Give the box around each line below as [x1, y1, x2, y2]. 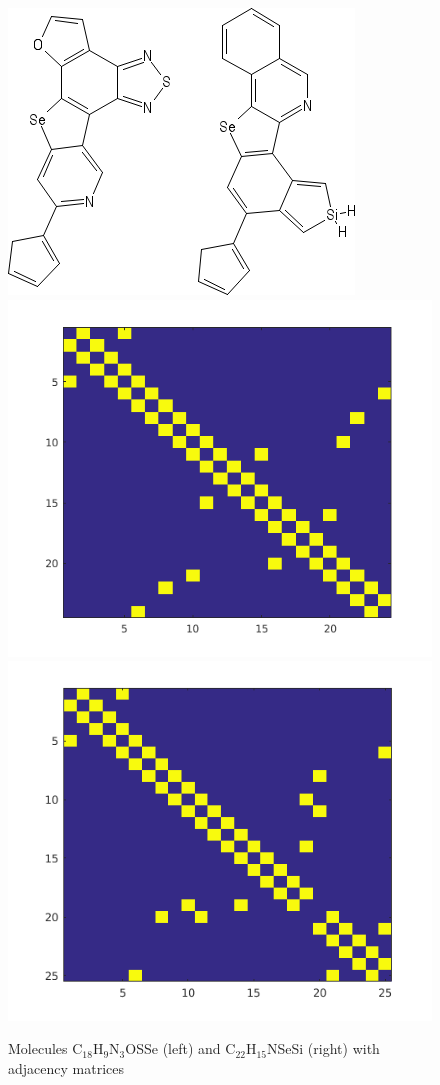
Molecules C [8, 1038, 83, 1059]
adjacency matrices [8, 1058, 124, 1079]
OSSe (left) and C [125, 1038, 236, 1059]
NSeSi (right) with [267, 1038, 380, 1059]
